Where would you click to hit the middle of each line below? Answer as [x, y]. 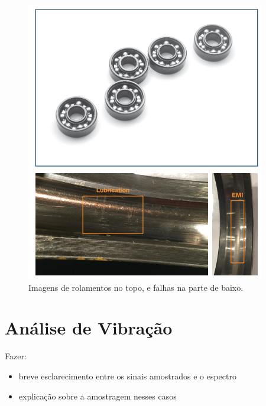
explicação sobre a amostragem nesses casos [98, 396]
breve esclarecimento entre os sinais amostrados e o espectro [127, 376]
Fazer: [16, 356]
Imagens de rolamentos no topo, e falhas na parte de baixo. [136, 287]
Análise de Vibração [89, 328]
